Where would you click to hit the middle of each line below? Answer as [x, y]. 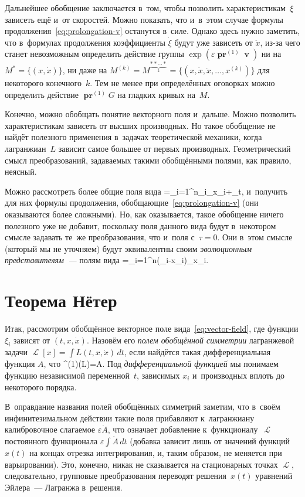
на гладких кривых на [156, 94]
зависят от [32, 340]
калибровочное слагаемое [50, 429]
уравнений [274, 476]
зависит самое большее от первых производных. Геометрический [174, 148]
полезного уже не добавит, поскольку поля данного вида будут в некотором [140, 225]
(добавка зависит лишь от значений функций [210, 440]
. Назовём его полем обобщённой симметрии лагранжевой [190, 340]
